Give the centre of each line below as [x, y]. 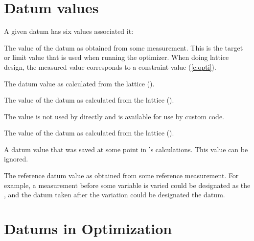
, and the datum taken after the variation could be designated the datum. [115, 195]
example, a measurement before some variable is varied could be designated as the [127, 185]
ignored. [16, 159]
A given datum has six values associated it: [69, 31]
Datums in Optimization [88, 228]
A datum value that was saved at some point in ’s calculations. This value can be [126, 149]
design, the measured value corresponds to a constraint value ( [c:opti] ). [110, 67]
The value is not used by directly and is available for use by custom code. [114, 116]
